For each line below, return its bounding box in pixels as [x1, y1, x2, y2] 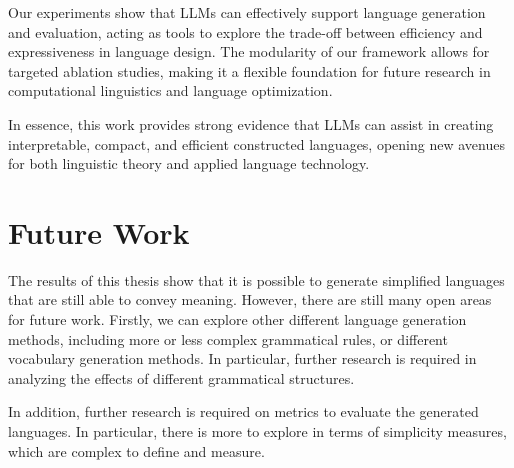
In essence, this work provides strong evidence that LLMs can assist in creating [8, 113, 494, 134]
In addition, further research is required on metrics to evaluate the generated [8, 401, 479, 422]
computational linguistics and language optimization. [8, 80, 333, 101]
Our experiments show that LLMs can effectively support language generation [8, 2, 486, 22]
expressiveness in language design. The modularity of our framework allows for [8, 41, 490, 62]
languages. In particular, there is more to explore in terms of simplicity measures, [8, 421, 507, 442]
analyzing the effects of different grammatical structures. [8, 367, 355, 388]
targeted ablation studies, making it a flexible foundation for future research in [8, 60, 491, 81]
